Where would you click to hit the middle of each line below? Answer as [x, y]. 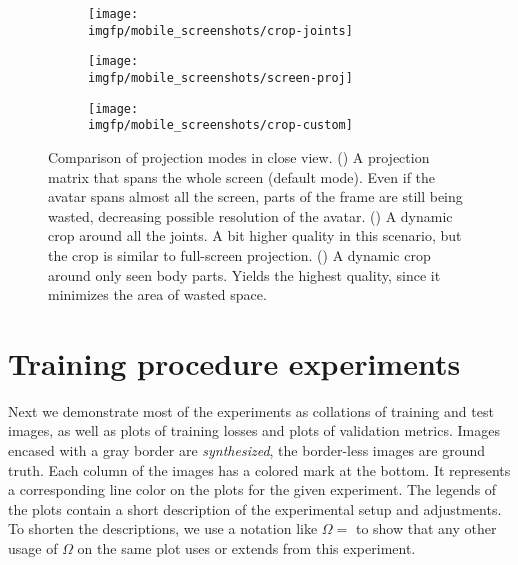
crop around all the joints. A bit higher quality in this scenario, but [255, 235]
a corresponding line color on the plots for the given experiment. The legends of [252, 489]
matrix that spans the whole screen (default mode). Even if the [242, 176]
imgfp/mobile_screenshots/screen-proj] [220, 77]
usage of [33, 547]
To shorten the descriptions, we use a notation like [163, 528]
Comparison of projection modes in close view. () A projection [239, 156]
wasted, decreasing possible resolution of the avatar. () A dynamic [250, 215]
